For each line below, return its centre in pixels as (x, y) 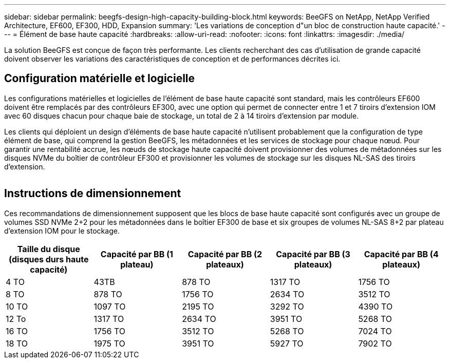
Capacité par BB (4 (401, 254)
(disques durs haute (49, 259)
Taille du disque (49, 249)
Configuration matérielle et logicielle (100, 79)
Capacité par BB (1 (137, 254)
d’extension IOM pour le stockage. (62, 231)
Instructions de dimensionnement (93, 194)
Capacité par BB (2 (225, 254)
